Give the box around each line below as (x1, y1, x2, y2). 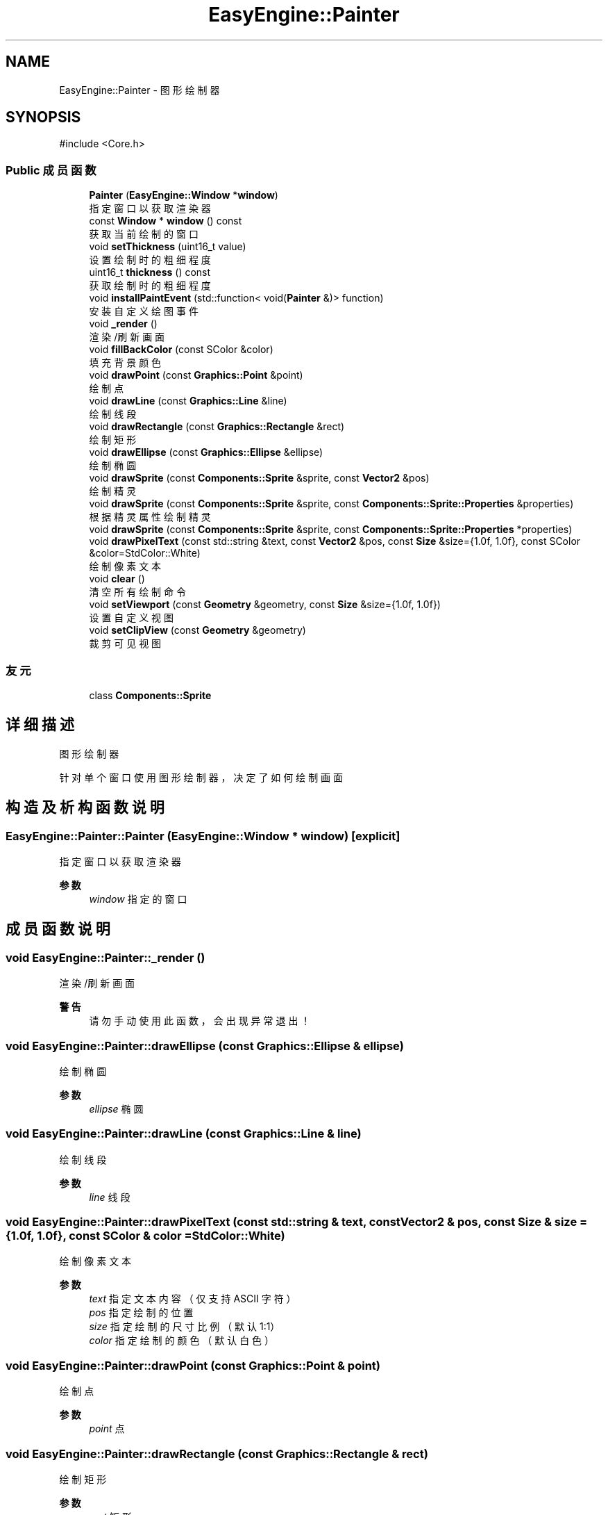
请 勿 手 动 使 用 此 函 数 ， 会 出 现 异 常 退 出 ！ (89, 1015, 311, 1027)
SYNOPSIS (6, 108, 81, 126)
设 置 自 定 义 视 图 (89, 612, 174, 624)
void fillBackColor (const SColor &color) (89, 343, 273, 356)
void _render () (89, 318, 158, 330)
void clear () (89, 573, 145, 585)
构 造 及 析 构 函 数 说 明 (6, 799, 164, 817)
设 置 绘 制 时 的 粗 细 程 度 (89, 254, 211, 266)
